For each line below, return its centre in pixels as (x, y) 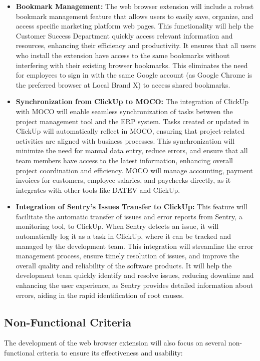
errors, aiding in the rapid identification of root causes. (100, 295)
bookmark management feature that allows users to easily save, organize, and (135, 16)
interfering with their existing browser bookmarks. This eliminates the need (132, 65)
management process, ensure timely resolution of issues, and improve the (127, 256)
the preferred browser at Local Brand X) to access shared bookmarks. (123, 84)
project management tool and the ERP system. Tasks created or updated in (133, 121)
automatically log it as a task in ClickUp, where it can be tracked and (123, 236)
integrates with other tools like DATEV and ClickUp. (98, 190)
